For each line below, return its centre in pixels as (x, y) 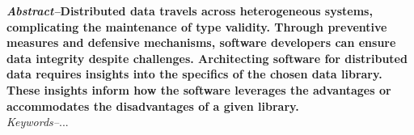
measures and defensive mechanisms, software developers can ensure (201, 42)
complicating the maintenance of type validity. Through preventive (197, 26)
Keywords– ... (38, 122)
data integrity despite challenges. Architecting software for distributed (207, 58)
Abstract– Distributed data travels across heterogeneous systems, (190, 11)
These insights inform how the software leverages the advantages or (199, 89)
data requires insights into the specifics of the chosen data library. (194, 74)
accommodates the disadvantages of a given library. (153, 105)
